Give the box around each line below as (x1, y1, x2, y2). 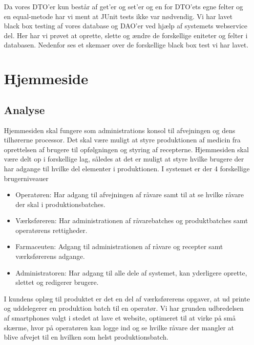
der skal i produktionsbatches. (15, 199, 106, 209)
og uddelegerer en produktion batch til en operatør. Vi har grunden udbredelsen (4, 303, 244, 313)
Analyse (4, 102, 45, 117)
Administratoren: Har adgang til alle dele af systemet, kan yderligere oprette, (15, 267, 247, 277)
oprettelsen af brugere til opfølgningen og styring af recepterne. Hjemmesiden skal (4, 144, 249, 154)
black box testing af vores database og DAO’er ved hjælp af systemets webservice (4, 21, 248, 31)
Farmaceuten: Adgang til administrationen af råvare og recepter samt (15, 241, 223, 252)
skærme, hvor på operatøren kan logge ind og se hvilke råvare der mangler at (4, 322, 234, 332)
